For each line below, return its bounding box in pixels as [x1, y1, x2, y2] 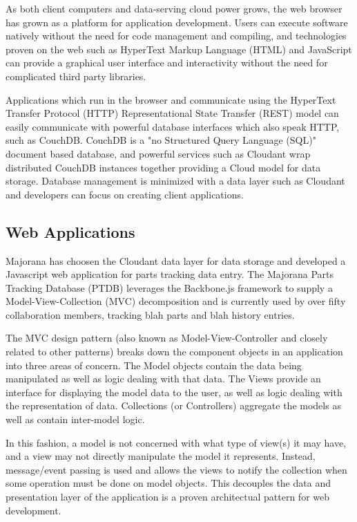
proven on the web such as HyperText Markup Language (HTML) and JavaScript [6, 41, 352, 56]
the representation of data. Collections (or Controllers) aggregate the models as [6, 398, 341, 413]
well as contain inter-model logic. [6, 412, 145, 427]
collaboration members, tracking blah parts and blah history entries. [6, 307, 295, 321]
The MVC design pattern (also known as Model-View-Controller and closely [6, 330, 328, 345]
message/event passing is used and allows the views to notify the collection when [6, 462, 347, 476]
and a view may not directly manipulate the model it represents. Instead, [6, 449, 316, 463]
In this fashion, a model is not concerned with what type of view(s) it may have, [6, 435, 347, 449]
